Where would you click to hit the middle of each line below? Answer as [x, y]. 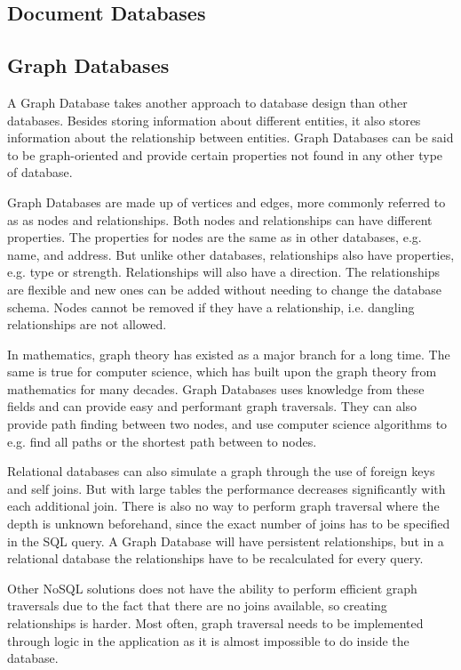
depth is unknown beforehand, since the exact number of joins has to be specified [229, 524]
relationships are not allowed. [87, 324]
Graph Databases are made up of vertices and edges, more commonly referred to [227, 202]
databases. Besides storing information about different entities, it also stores [214, 120]
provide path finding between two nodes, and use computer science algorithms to [227, 424]
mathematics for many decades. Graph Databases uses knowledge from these [216, 388]
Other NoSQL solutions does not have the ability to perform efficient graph [212, 588]
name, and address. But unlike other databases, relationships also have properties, [231, 254]
